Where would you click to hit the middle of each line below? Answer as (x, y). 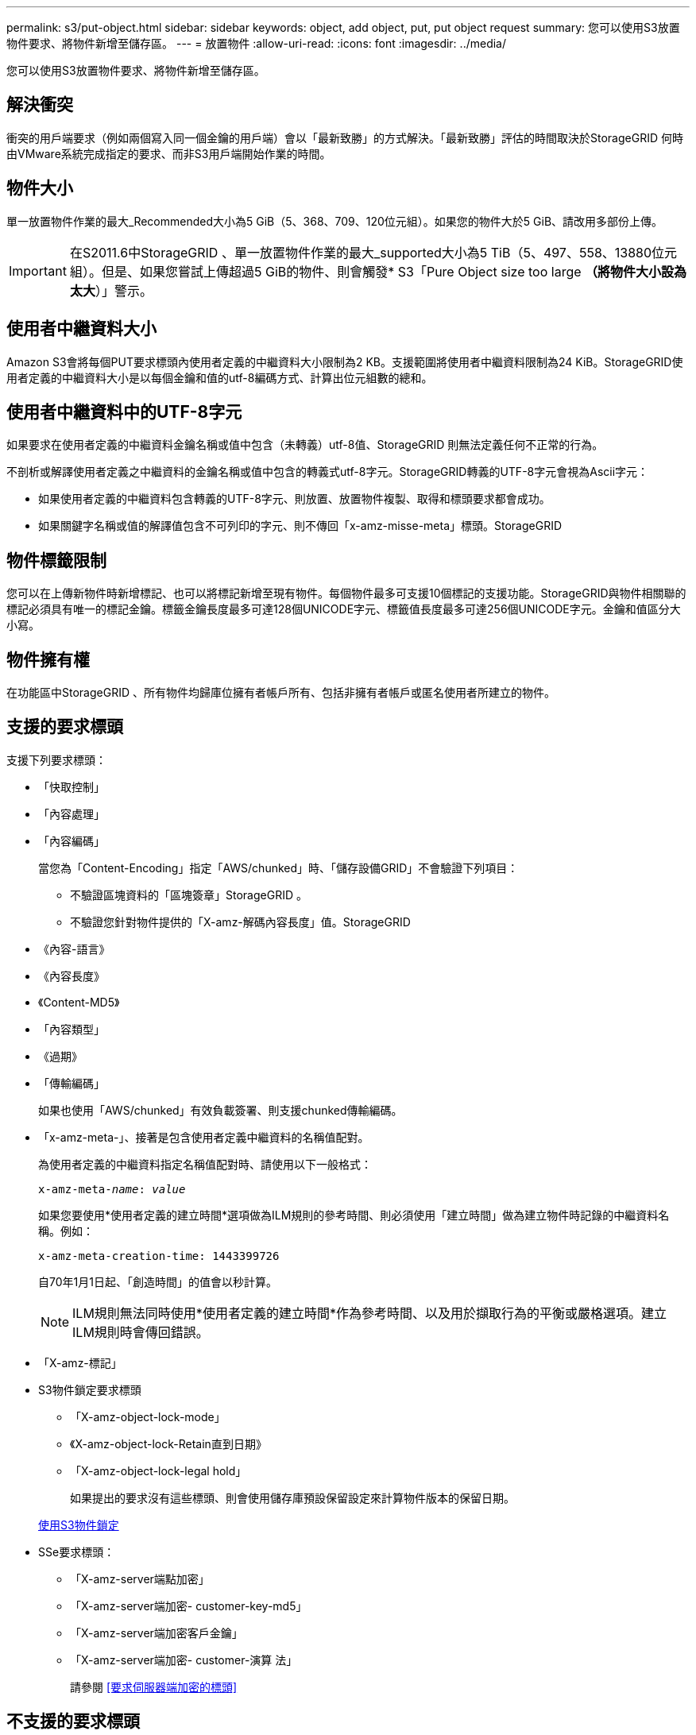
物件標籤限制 (56, 560)
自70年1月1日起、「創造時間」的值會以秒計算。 (158, 1281)
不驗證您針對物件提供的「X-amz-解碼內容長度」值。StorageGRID (240, 922)
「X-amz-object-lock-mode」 (148, 1416)
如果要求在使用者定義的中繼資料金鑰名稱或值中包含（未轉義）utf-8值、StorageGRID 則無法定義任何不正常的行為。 (305, 445)
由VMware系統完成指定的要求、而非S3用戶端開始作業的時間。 (169, 153)
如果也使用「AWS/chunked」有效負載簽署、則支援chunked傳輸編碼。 (220, 1110)
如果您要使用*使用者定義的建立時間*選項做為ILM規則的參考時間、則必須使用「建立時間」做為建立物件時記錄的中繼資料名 (354, 1215)
